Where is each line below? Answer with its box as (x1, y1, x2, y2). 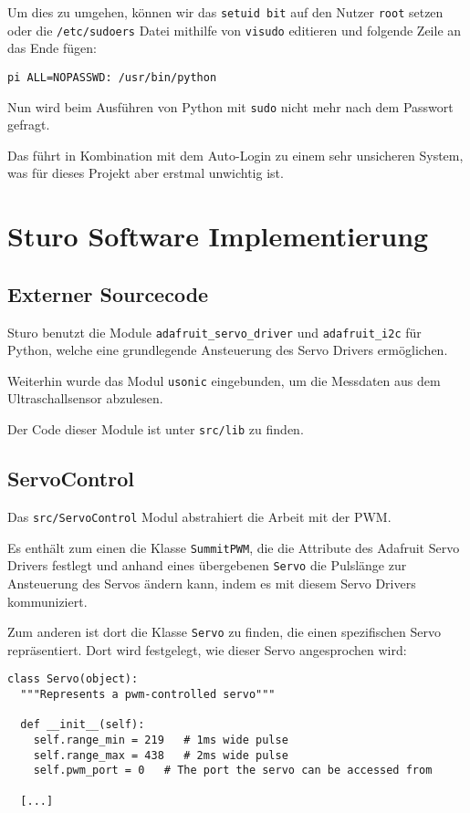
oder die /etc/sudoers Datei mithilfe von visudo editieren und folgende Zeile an (7, 20, 462, 39)
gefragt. (7, 115, 50, 134)
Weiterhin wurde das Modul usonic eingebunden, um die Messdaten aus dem (7, 370, 441, 390)
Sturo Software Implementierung (7, 217, 429, 255)
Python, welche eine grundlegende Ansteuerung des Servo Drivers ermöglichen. (7, 340, 448, 360)
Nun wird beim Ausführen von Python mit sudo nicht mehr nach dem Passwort (7, 97, 454, 116)
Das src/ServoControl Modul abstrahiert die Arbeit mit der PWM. (7, 506, 392, 526)
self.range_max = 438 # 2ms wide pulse (33, 748, 288, 762)
